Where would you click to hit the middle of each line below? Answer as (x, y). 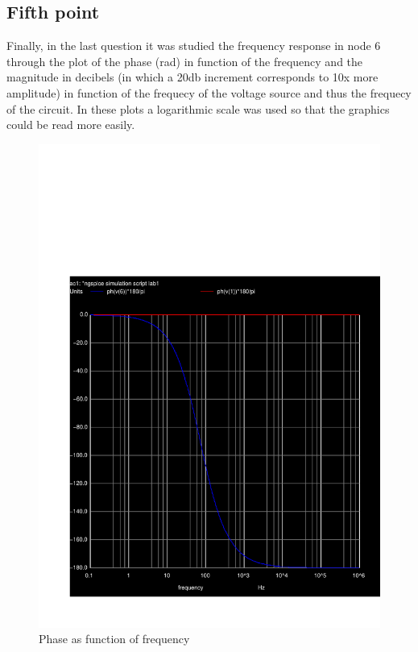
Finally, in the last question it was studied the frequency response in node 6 (194, 46)
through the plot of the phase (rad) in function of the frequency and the (185, 61)
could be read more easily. (71, 125)
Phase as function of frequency (114, 639)
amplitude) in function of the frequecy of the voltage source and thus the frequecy (209, 92)
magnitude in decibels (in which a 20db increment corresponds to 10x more (192, 77)
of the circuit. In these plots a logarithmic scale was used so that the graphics (198, 108)
